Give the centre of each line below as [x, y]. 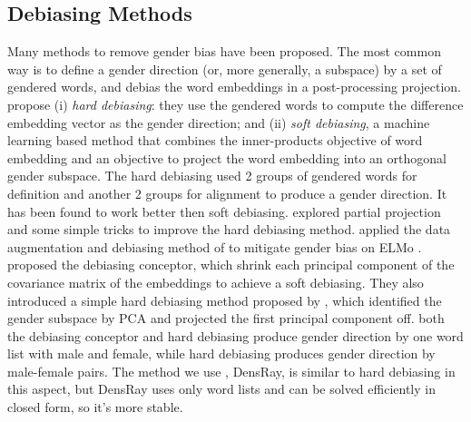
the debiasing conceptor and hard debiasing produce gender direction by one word [235, 335]
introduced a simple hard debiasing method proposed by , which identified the [225, 300]
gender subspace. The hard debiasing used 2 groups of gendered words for [212, 176]
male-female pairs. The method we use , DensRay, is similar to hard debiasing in [231, 371]
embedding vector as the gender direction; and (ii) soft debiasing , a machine [219, 122]
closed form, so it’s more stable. [95, 407]
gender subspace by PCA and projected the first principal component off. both [226, 318]
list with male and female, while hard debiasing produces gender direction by [221, 353]
